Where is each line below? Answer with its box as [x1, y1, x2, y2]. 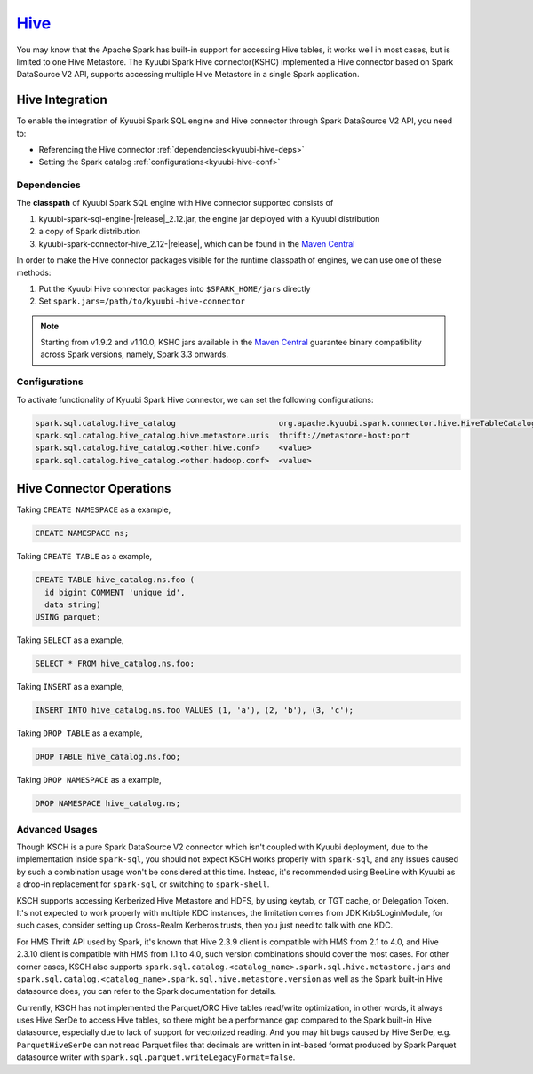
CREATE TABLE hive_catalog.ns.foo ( [35, 575, 195, 585]
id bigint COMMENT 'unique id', [44, 587, 186, 597]
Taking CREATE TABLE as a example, [16, 551, 153, 562]
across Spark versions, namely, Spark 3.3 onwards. [40, 349, 229, 359]
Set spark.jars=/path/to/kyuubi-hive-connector [38, 296, 246, 306]
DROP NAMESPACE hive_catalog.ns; [35, 799, 181, 809]
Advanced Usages [16, 823, 98, 835]
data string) [44, 599, 101, 610]
